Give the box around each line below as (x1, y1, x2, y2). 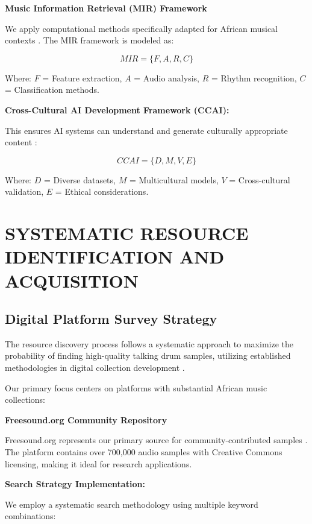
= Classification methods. (5, 83, 99, 96)
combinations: (5, 510, 56, 522)
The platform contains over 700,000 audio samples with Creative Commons (5, 446, 282, 458)
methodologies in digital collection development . (5, 361, 185, 374)
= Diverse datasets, (43, 173, 116, 186)
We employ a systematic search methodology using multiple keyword (5, 497, 258, 510)
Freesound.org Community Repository (5, 413, 167, 426)
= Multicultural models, (129, 173, 219, 186)
